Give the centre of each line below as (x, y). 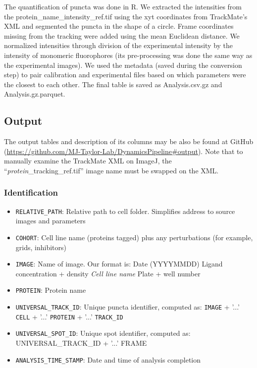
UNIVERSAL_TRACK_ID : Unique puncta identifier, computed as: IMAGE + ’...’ (128, 307)
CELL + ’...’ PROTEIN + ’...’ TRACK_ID (69, 316)
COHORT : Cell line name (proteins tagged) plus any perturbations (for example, (134, 237)
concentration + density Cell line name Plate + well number (108, 273)
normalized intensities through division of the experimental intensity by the (119, 45)
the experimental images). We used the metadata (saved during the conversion (123, 65)
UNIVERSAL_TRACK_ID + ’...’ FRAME (81, 343)
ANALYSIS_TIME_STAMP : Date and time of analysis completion (108, 359)
